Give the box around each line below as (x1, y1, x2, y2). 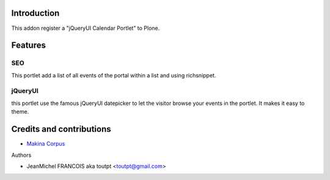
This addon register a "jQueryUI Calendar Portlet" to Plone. (11, 24, 160, 32)
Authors (11, 151, 32, 159)
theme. (11, 108, 29, 115)
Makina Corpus (26, 140, 65, 148)
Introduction (11, 8, 60, 18)
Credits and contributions (11, 124, 111, 134)
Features (11, 40, 46, 51)
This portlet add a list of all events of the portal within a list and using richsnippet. (11, 71, 216, 79)
